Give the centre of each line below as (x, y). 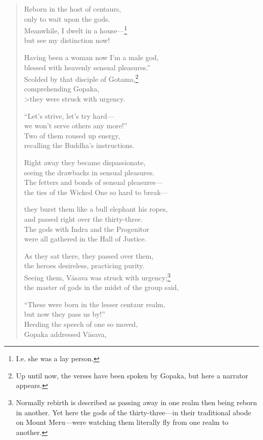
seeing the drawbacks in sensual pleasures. (89, 172)
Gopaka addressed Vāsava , (65, 334)
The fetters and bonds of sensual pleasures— (93, 182)
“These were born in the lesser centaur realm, (95, 304)
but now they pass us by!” (64, 314)
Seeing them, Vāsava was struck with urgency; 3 (97, 276)
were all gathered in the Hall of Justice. (85, 239)
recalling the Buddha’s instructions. (79, 145)
